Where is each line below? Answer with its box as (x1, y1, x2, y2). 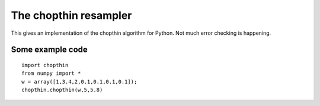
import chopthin (21, 62, 69, 68)
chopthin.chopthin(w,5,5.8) (21, 87, 103, 94)
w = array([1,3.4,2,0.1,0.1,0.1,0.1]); (21, 78, 137, 85)
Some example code (11, 45, 88, 55)
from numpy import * (21, 70, 81, 77)
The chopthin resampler (11, 9, 132, 22)
